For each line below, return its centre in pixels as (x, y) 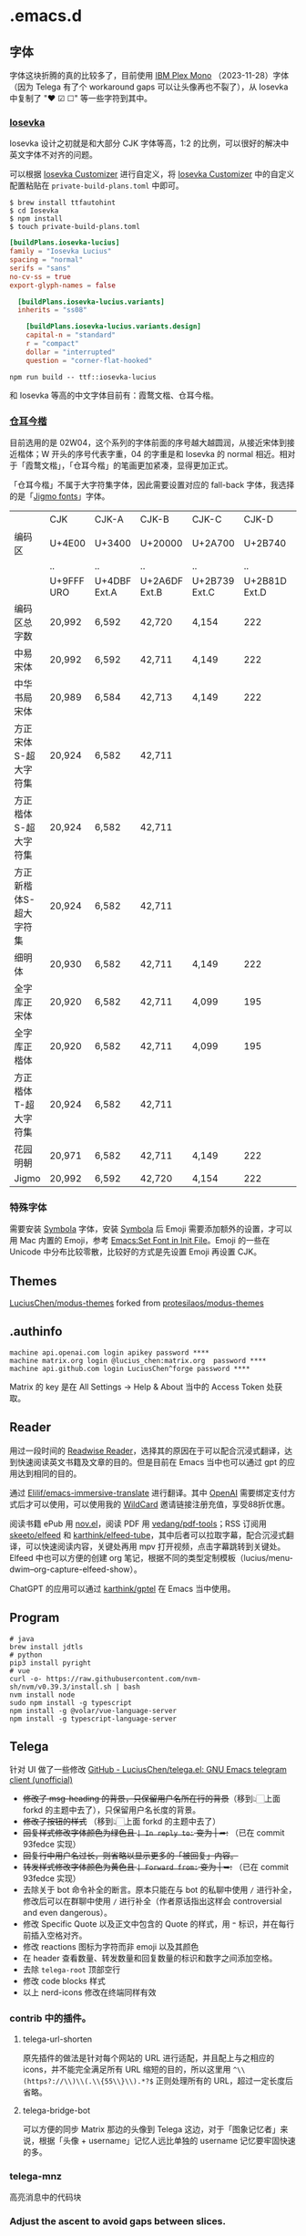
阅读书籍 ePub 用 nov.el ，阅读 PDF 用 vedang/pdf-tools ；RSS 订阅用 (138, 1524)
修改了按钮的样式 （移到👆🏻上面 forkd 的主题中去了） (122, 1822)
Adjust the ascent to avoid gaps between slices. (117, 2220)
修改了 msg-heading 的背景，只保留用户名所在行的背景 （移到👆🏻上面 (151, 1799)
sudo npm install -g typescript (71, 1702)
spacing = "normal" (46, 260)
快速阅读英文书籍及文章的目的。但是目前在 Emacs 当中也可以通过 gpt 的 (152, 1461)
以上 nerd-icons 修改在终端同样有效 (89, 1992)
